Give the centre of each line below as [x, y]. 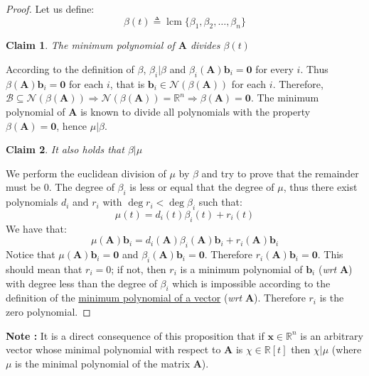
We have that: [36, 228]
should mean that [44, 269]
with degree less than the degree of [81, 283]
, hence [72, 125]
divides [205, 45]
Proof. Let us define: [50, 9]
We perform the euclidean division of [86, 173]
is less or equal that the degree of [202, 187]
